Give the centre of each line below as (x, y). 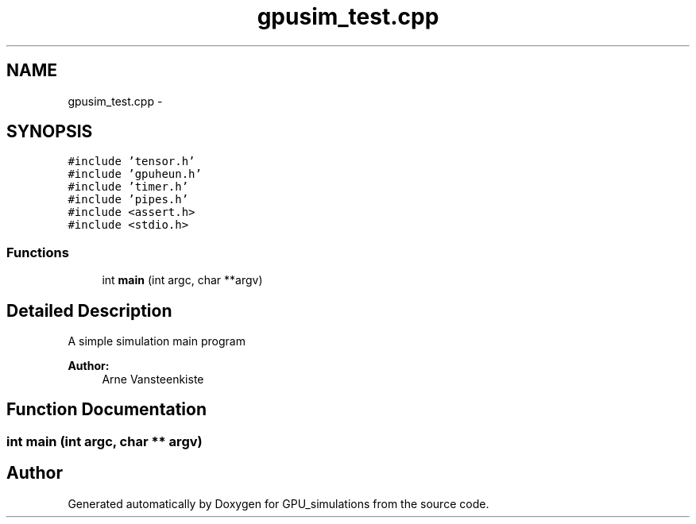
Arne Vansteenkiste (153, 380)
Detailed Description (89, 310)
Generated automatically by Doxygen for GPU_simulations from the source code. (278, 503)
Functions (38, 252)
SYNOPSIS (50, 132)
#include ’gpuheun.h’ (135, 174)
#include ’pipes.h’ (128, 200)
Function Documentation (106, 410)
